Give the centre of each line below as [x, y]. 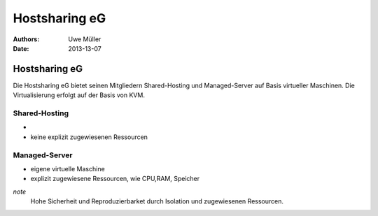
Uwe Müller [85, 39]
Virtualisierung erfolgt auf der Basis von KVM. [79, 95]
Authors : [26, 39]
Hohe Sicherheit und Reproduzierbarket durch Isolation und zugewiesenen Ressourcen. [157, 201]
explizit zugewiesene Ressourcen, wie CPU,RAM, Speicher [115, 179]
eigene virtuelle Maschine [68, 168]
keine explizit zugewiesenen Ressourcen [89, 137]
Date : [21, 48]
